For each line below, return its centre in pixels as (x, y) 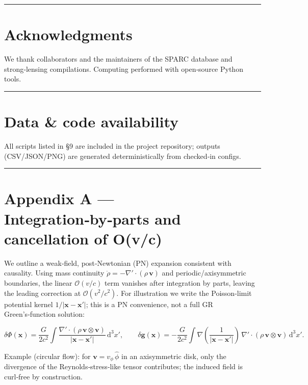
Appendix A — (59, 198)
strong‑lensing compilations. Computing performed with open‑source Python (124, 68)
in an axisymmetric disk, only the (174, 356)
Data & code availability (92, 121)
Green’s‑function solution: (44, 314)
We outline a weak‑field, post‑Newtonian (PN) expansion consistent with (118, 263)
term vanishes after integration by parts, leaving (180, 282)
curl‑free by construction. (43, 376)
